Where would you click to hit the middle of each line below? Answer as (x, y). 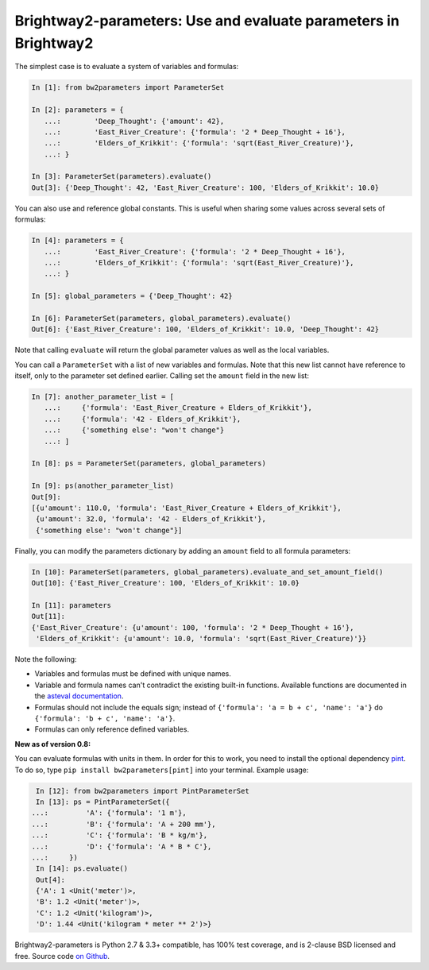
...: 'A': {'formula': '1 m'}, (109, 813)
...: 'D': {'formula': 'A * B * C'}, (122, 846)
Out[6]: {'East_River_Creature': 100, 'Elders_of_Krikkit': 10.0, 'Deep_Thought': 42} (205, 329)
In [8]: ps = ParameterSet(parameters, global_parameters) (149, 464)
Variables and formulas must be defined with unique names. (133, 674)
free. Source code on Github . (62, 956)
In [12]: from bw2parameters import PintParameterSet (143, 791)
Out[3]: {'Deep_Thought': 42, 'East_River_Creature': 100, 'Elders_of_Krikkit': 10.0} (205, 187)
